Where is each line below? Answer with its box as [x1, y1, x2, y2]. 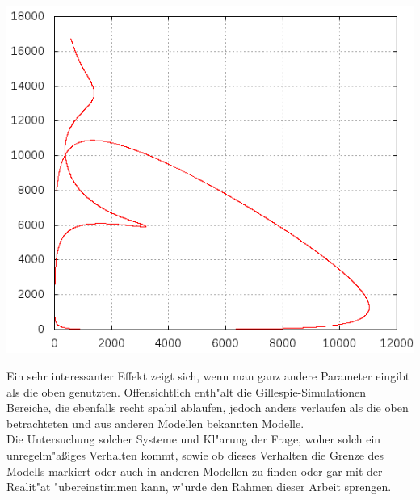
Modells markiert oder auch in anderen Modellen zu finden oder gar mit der [6, 462, 383, 479]
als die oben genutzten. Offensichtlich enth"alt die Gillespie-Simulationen [6, 383, 367, 400]
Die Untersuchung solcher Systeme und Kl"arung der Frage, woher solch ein [6, 431, 381, 447]
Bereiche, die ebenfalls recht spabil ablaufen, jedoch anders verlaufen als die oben [6, 399, 409, 416]
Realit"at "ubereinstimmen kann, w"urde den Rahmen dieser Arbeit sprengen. [6, 478, 392, 495]
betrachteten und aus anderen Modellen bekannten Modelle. [6, 414, 304, 431]
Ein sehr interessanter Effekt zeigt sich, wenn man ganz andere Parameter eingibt [6, 367, 410, 384]
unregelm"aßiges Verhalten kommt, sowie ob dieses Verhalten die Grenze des [6, 446, 384, 463]
